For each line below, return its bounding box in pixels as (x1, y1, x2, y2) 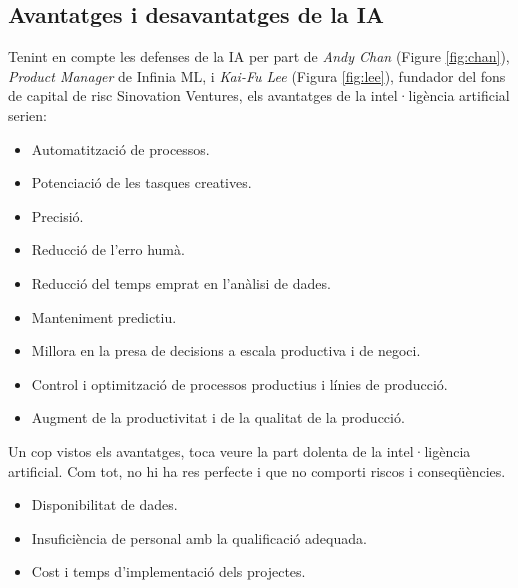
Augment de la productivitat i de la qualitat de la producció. (31, 407, 405, 428)
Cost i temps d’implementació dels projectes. (31, 561, 306, 582)
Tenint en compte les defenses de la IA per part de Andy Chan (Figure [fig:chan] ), (8, 46, 510, 67)
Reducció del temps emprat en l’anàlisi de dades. (31, 272, 331, 293)
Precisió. (31, 205, 84, 226)
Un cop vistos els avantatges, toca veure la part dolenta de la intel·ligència (8, 440, 471, 461)
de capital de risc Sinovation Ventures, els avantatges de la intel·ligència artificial (8, 85, 510, 106)
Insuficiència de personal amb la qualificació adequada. (31, 527, 367, 548)
